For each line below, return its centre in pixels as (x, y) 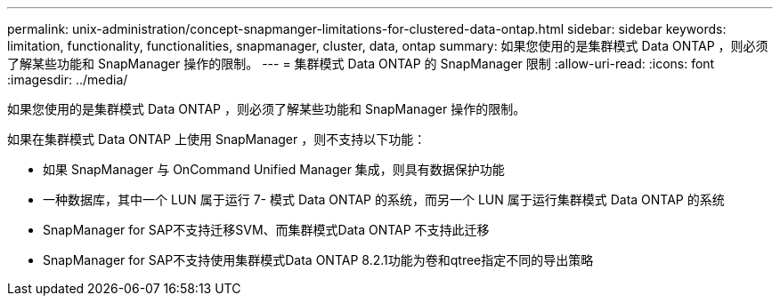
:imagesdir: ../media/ (68, 80)
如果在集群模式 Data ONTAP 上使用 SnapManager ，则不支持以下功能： (217, 139)
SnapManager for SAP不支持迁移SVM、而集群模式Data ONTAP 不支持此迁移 (266, 230)
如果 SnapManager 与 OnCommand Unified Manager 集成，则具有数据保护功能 (274, 169)
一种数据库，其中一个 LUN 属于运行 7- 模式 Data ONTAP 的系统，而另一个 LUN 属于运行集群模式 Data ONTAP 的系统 (384, 199)
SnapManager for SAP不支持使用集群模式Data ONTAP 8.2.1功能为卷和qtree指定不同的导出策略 (318, 260)
